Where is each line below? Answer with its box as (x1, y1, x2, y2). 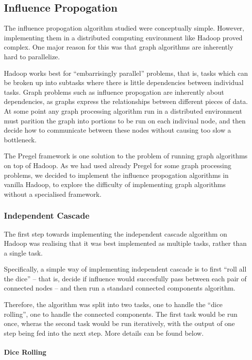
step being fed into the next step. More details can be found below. (4, 327, 204, 338)
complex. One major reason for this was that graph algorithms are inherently (4, 42, 234, 52)
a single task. (4, 247, 43, 257)
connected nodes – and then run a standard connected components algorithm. (4, 283, 235, 293)
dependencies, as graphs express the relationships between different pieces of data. (4, 96, 248, 106)
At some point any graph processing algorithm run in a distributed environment (4, 105, 242, 116)
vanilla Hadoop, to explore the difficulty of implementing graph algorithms (4, 179, 226, 189)
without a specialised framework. (4, 189, 101, 199)
